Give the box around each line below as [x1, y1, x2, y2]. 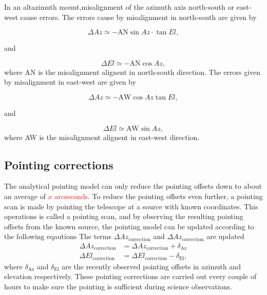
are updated [206, 231, 244, 242]
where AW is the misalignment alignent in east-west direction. [4, 131, 200, 142]
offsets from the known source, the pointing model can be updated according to [4, 221, 254, 231]
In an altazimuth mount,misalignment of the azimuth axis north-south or [4, 2, 234, 12]
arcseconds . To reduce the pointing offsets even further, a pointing [54, 190, 263, 201]
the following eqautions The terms [4, 231, 112, 242]
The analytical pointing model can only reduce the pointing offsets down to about [4, 181, 262, 191]
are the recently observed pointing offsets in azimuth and [62, 261, 241, 271]
